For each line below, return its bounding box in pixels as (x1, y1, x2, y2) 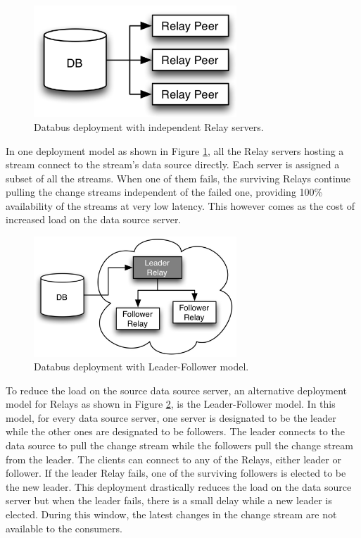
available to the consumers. (6, 520, 122, 535)
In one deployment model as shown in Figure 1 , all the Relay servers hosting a (6, 143, 344, 158)
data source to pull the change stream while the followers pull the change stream (6, 438, 353, 453)
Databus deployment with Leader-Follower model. (34, 359, 249, 374)
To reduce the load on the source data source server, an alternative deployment (6, 382, 347, 397)
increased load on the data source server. (6, 212, 182, 227)
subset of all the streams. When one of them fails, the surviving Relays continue (6, 170, 351, 185)
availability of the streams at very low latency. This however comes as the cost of (6, 198, 355, 213)
